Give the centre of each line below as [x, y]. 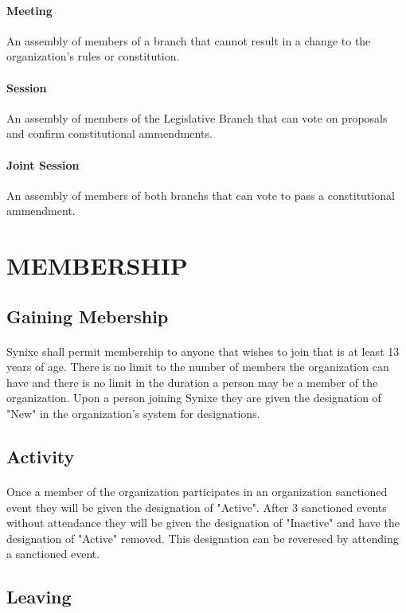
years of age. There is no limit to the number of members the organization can [198, 367]
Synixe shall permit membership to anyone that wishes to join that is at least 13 [203, 351]
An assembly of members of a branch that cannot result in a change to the [189, 40]
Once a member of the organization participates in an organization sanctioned [197, 492]
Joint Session [43, 164]
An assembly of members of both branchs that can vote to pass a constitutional [201, 195]
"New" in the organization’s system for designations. [133, 414]
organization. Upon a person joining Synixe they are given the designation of [194, 398]
